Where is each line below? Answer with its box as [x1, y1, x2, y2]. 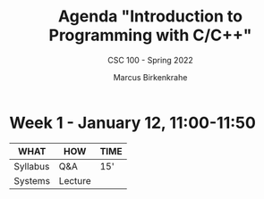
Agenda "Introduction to [57, 6, 243, 27]
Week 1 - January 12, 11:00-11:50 [9, 112, 257, 133]
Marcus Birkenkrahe [113, 71, 188, 82]
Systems [13, 174, 51, 187]
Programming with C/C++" [48, 25, 252, 46]
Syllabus [13, 160, 50, 172]
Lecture [58, 174, 91, 187]
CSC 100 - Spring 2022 [106, 54, 194, 65]
